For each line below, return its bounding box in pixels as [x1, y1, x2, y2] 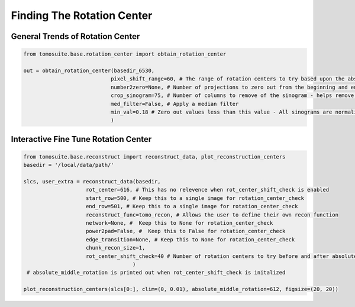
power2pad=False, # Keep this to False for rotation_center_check [86, 228, 286, 235]
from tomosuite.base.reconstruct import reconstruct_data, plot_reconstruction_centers [23, 153, 286, 160]
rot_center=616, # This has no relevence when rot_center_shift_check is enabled [86, 186, 330, 193]
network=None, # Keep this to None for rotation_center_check [86, 219, 273, 226]
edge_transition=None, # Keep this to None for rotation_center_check [86, 236, 295, 243]
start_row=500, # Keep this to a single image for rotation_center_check [86, 195, 305, 201]
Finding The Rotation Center [11, 9, 153, 22]
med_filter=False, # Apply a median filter [110, 101, 239, 107]
